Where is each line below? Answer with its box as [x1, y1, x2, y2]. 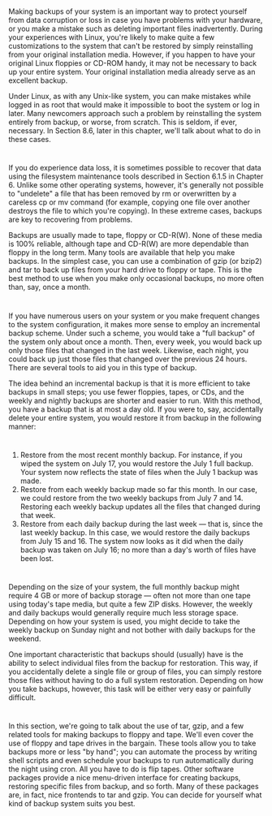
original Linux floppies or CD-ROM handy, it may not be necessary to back [8, 58, 257, 68]
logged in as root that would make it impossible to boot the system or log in [8, 100, 260, 110]
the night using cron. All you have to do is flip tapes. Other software [8, 764, 234, 774]
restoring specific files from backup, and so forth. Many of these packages [8, 782, 259, 792]
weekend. [8, 633, 41, 643]
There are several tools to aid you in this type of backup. [8, 362, 197, 372]
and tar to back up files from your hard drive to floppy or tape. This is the [8, 265, 253, 274]
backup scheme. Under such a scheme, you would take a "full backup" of [8, 328, 256, 338]
